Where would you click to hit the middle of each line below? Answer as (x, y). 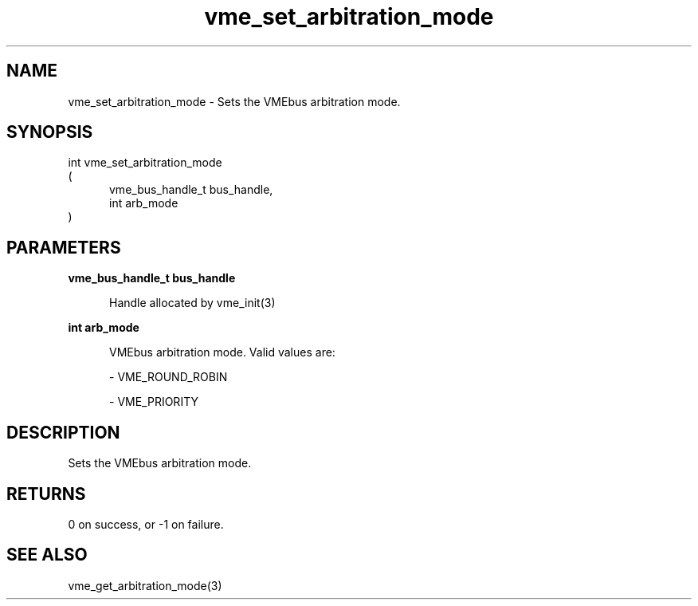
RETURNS (46, 494)
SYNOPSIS (50, 132)
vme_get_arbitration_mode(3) (145, 585)
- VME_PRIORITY (154, 402)
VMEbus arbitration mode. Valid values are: (222, 352)
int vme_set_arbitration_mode (145, 163)
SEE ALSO (47, 555)
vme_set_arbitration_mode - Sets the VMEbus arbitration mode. (234, 101)
